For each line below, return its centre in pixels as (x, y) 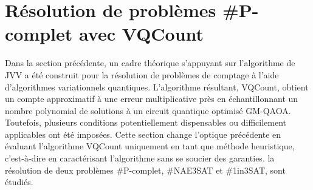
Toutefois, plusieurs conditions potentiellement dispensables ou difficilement (146, 122)
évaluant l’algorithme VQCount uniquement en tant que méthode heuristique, (150, 146)
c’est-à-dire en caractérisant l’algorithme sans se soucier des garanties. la (140, 158)
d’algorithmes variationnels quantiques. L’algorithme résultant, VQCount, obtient (157, 87)
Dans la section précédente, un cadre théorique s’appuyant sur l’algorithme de (150, 63)
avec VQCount (142, 34)
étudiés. (19, 182)
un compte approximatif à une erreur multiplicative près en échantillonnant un (152, 99)
